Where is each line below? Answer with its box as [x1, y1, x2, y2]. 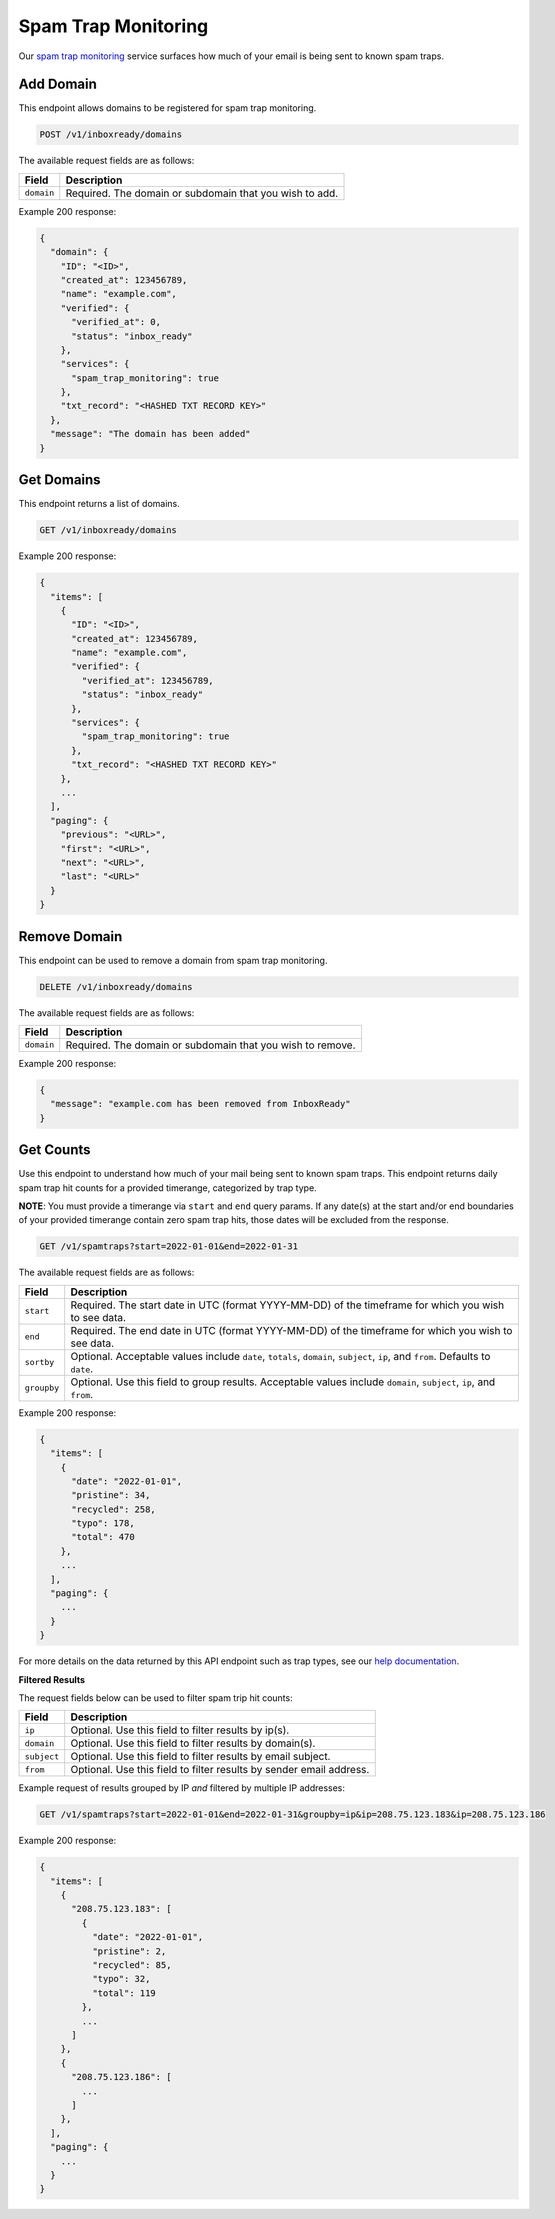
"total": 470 [71, 1531, 135, 1543]
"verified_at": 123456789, [81, 675, 214, 686]
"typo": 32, [91, 1973, 151, 1985]
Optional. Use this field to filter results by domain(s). [70, 1736, 316, 1750]
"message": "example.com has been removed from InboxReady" [50, 1098, 351, 1110]
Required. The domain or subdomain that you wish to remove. [65, 1038, 356, 1052]
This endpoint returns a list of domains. [18, 498, 180, 510]
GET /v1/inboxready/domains [39, 525, 177, 536]
